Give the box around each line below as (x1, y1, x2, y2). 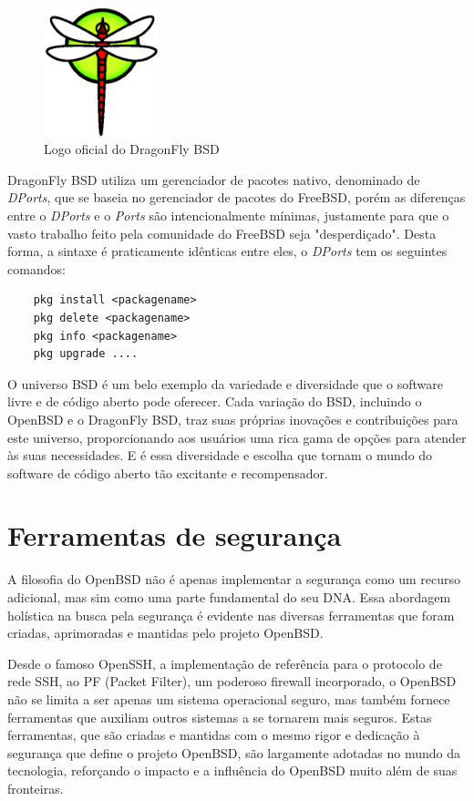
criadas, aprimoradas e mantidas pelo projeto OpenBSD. (7, 623, 324, 642)
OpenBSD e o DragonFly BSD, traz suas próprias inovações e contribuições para (7, 409, 459, 428)
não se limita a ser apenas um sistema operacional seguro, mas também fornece (7, 689, 450, 708)
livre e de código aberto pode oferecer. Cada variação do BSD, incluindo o (7, 392, 422, 411)
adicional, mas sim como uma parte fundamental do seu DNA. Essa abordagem (7, 588, 451, 606)
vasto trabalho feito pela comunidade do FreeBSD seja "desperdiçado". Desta (7, 223, 437, 242)
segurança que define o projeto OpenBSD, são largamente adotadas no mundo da (7, 743, 460, 762)
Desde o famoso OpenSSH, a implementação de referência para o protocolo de (7, 653, 442, 673)
